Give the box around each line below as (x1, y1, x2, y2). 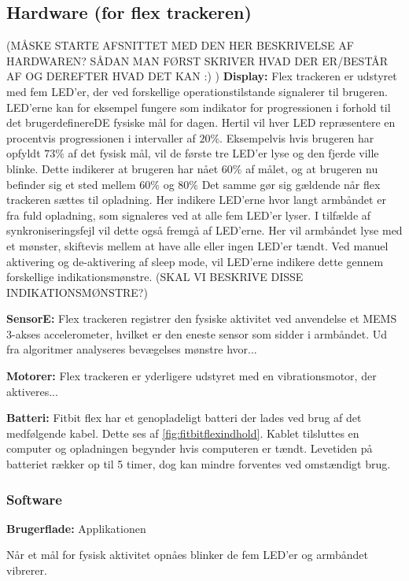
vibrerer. (6, 562, 47, 579)
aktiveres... (6, 383, 58, 399)
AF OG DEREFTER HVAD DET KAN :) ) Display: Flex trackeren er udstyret (6, 68, 397, 84)
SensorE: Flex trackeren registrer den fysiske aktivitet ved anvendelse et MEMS (6, 310, 397, 327)
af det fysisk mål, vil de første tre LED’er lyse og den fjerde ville (68, 145, 379, 161)
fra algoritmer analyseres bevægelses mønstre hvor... (6, 341, 257, 357)
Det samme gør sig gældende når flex (201, 176, 381, 192)
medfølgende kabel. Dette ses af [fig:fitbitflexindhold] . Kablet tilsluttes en (6, 424, 359, 441)
